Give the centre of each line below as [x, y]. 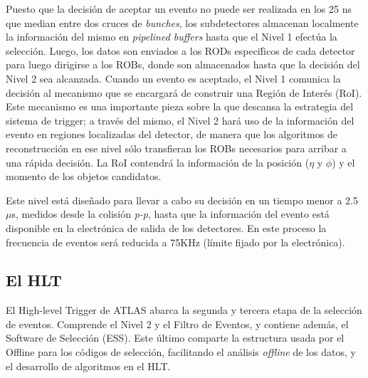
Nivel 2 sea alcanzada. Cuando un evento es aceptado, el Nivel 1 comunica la [173, 78]
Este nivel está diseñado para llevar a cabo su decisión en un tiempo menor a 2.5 [182, 200]
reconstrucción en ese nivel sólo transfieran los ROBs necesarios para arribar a [176, 148]
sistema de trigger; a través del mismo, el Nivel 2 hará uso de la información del [180, 120]
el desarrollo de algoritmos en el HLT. [88, 366]
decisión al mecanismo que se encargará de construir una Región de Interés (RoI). [184, 92]
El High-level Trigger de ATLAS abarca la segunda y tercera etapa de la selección [184, 310]
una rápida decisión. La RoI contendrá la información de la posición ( [158, 162]
